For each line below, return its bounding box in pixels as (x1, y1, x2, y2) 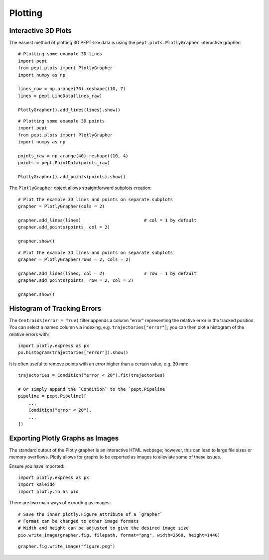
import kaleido (18, 482, 55, 487)
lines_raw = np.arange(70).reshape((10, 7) (18, 86, 126, 92)
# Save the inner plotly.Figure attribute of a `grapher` (18, 511, 163, 517)
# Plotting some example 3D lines (18, 51, 102, 57)
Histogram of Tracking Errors (9, 304, 102, 313)
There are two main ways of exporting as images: (9, 500, 111, 506)
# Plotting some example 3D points (18, 118, 105, 124)
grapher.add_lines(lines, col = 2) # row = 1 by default (18, 270, 197, 276)
